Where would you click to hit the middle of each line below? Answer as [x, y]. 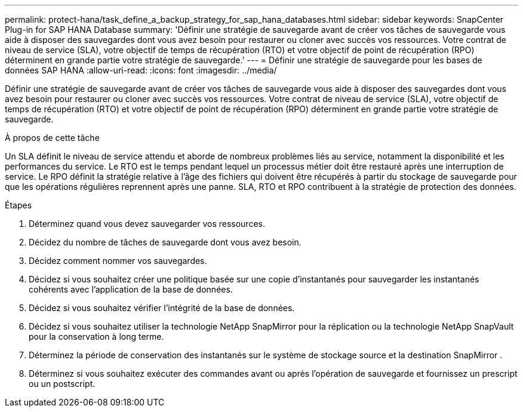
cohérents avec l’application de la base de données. [131, 289]
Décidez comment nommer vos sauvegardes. [118, 261]
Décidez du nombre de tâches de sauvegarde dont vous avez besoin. [165, 242]
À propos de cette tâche [52, 138]
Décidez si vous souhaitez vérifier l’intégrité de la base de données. [162, 308]
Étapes [19, 205]
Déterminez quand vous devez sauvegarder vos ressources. [147, 224]
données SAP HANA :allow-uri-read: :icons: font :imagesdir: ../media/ [141, 70]
